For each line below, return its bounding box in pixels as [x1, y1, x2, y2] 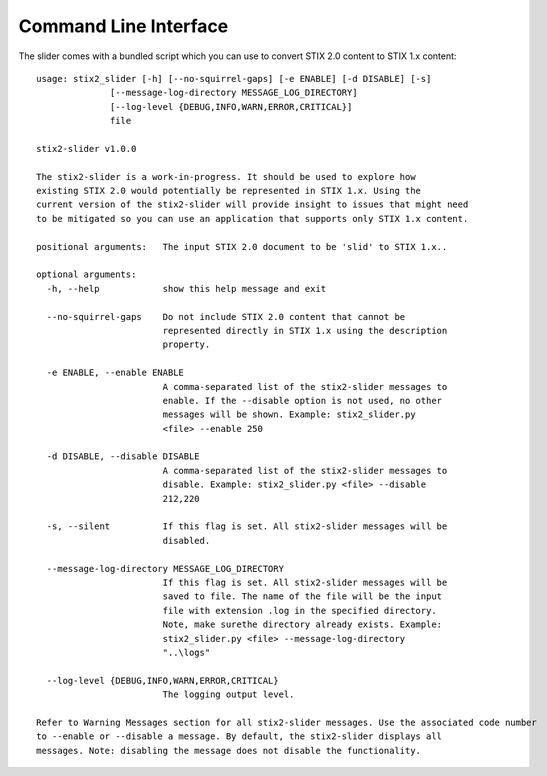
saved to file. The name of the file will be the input [162, 591, 443, 602]
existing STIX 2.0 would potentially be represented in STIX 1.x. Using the [36, 185, 422, 197]
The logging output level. [162, 689, 295, 700]
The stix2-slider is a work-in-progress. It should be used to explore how [36, 171, 416, 182]
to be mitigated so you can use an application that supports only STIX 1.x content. [36, 213, 469, 224]
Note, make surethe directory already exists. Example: [162, 619, 443, 630]
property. [162, 339, 211, 350]
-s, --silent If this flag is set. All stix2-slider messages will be [46, 521, 448, 532]
